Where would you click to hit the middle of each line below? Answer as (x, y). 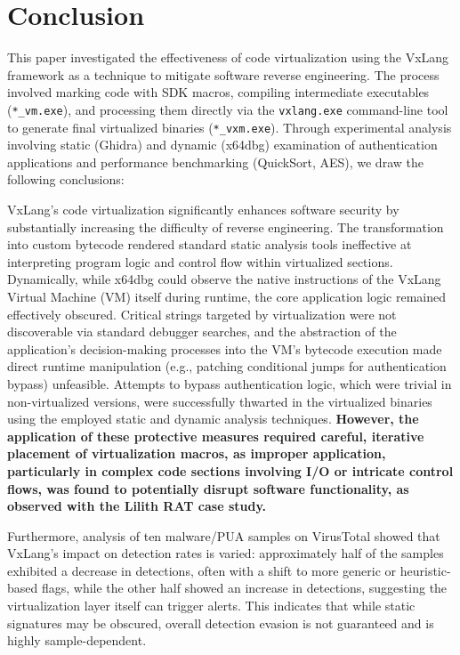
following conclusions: (66, 179)
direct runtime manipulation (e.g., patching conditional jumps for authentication (227, 366)
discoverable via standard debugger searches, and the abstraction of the (202, 332)
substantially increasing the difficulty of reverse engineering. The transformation (226, 226)
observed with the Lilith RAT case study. (137, 506)
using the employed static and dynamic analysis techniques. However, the (213, 419)
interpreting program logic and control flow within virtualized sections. (200, 261)
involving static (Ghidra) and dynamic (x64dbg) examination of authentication (222, 145)
